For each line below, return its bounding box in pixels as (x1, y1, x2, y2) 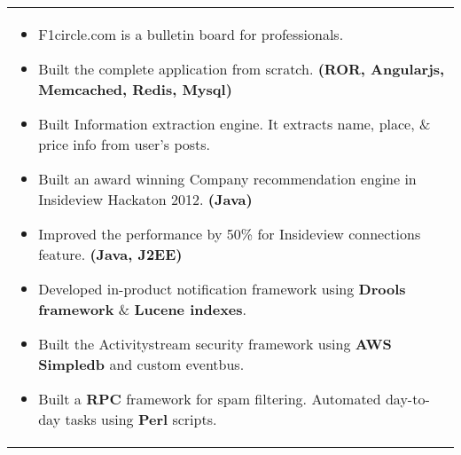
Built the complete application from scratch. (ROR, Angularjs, (38, 59, 445, 79)
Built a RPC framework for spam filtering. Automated (38, 388, 381, 409)
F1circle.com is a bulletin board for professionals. (38, 24, 344, 44)
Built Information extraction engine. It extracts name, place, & (38, 114, 431, 134)
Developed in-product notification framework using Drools (38, 278, 406, 299)
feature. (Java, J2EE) (38, 244, 183, 264)
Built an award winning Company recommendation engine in (38, 169, 417, 189)
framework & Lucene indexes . (38, 299, 247, 319)
